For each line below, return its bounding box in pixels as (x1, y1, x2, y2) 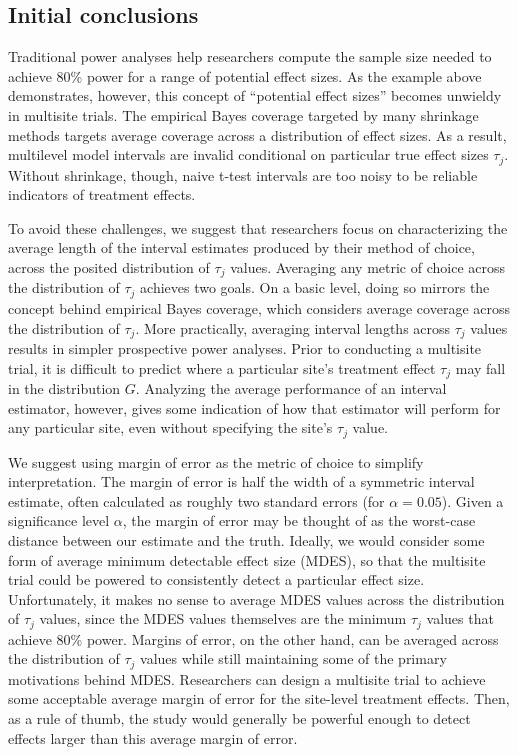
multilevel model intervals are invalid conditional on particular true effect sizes (8, 144, 489, 165)
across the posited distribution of (8, 257, 210, 277)
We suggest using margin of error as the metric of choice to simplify (8, 451, 424, 472)
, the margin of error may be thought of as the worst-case (122, 510, 476, 531)
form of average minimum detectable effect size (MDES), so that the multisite (8, 549, 486, 570)
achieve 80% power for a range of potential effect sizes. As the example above (8, 65, 482, 86)
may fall (455, 357, 506, 378)
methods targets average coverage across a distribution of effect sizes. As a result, (8, 124, 507, 145)
